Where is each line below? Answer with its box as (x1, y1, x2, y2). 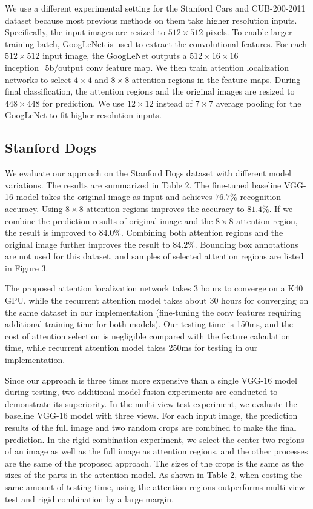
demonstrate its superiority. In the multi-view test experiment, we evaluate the (5, 397, 297, 410)
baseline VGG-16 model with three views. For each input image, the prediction (5, 409, 298, 422)
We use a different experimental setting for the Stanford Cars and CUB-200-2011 (5, 2, 306, 14)
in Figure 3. (5, 261, 48, 274)
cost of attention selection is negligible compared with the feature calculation (5, 329, 291, 342)
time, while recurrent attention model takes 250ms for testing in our (5, 341, 258, 354)
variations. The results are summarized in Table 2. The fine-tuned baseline (5, 178, 282, 191)
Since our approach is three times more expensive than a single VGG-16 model (5, 373, 297, 386)
